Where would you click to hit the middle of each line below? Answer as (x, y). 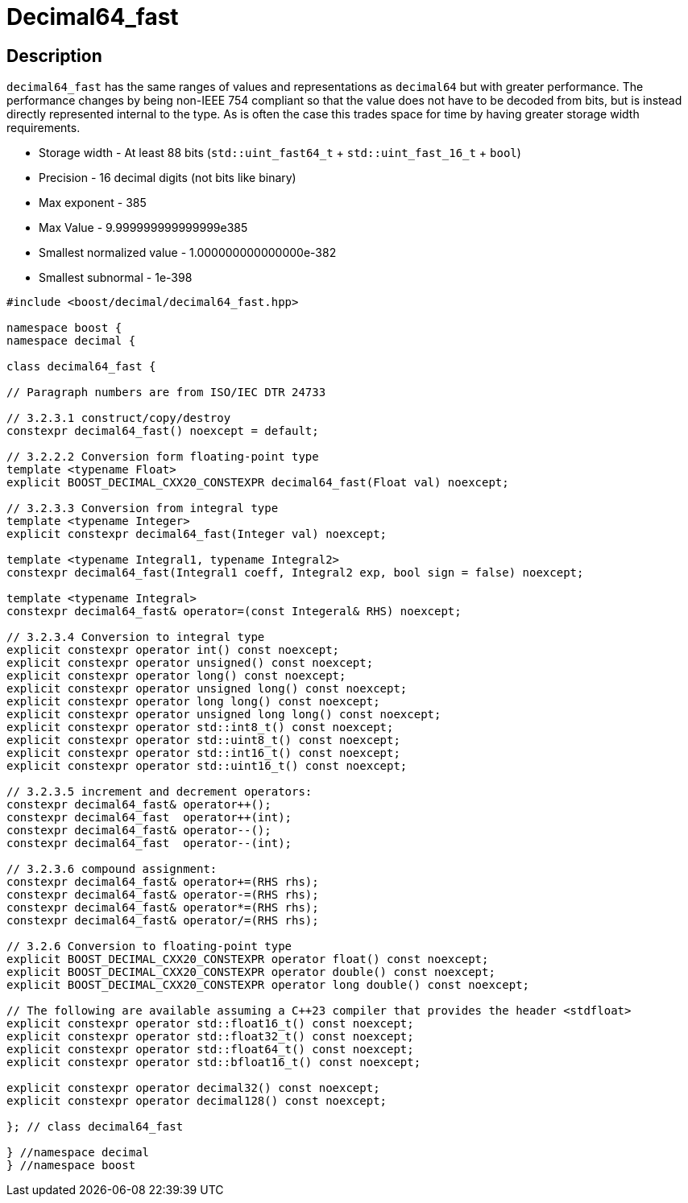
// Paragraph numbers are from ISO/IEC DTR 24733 (166, 393)
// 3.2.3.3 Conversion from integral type (143, 508)
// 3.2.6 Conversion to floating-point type (149, 947)
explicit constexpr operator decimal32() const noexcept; (193, 1088)
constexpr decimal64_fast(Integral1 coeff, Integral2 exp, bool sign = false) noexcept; (295, 573)
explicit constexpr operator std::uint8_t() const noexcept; (203, 740)
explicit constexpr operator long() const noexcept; (176, 676)
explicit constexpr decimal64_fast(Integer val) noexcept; (197, 534)
